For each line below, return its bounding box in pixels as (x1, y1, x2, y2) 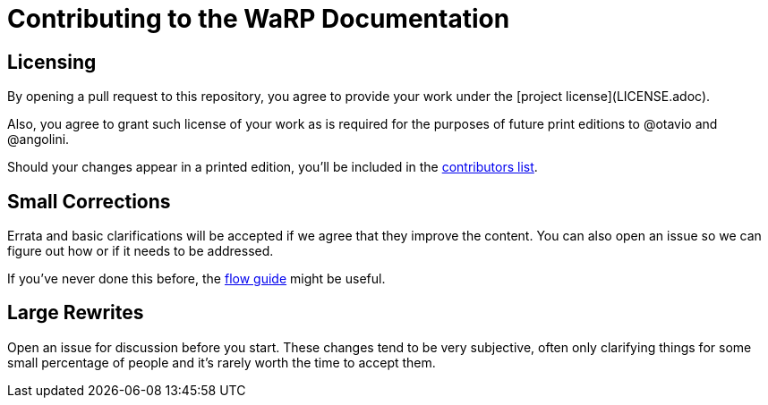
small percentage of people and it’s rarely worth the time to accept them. (7, 354, 436, 370)
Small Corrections (7, 190, 171, 213)
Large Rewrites (7, 301, 144, 325)
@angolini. (7, 131, 70, 148)
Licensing (7, 50, 97, 73)
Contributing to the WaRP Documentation (7, 4, 510, 34)
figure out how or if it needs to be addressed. (7, 243, 274, 259)
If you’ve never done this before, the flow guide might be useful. (7, 271, 386, 287)
